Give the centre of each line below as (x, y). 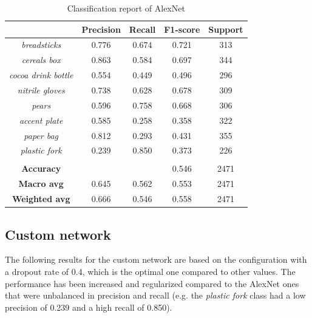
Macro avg (41, 184)
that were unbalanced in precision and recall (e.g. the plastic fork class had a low (155, 295)
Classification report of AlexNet (126, 8)
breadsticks (41, 45)
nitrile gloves (41, 90)
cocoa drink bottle (41, 75)
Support (226, 29)
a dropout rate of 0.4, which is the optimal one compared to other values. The (150, 272)
